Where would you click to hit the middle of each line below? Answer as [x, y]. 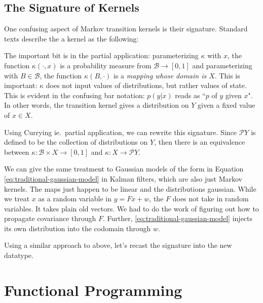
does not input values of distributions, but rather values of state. [146, 85]
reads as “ [190, 95]
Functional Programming [93, 290]
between [17, 151]
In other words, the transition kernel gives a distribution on [97, 105]
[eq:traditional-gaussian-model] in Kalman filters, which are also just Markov [123, 178]
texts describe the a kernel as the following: [71, 38]
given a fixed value [227, 105]
